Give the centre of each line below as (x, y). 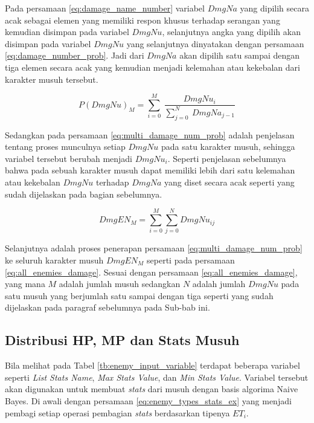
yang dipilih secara (275, 8)
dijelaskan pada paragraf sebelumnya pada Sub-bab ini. (107, 307)
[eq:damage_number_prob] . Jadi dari (75, 55)
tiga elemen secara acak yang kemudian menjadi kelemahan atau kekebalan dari (152, 67)
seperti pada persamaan (191, 260)
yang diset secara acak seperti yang (229, 182)
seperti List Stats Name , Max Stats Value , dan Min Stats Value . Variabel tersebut (157, 377)
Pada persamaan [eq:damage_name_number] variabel (105, 8)
